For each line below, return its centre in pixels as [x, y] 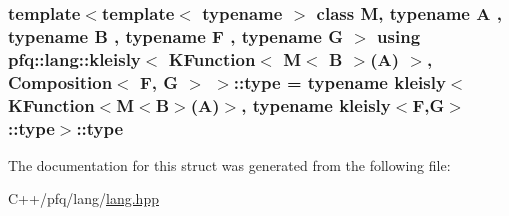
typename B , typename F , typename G [175, 35]
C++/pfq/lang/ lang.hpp [83, 198]
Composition [60, 81]
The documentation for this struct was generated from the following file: [229, 164]
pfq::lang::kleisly [74, 58]
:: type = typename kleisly [339, 81]
